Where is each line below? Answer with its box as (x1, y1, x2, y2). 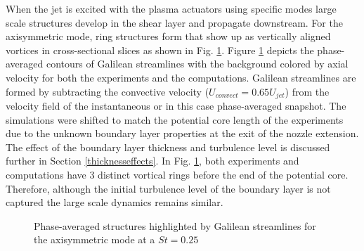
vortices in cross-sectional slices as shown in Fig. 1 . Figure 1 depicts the (6, 42, 314, 57)
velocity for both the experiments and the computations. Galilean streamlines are (6, 70, 356, 84)
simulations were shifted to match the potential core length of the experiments (6, 112, 344, 127)
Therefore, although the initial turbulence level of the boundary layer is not (6, 181, 331, 195)
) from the (285, 84, 330, 98)
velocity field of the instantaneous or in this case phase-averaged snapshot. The (6, 98, 346, 113)
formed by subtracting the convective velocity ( (6, 84, 209, 98)
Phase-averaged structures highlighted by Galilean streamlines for (34, 218, 316, 233)
